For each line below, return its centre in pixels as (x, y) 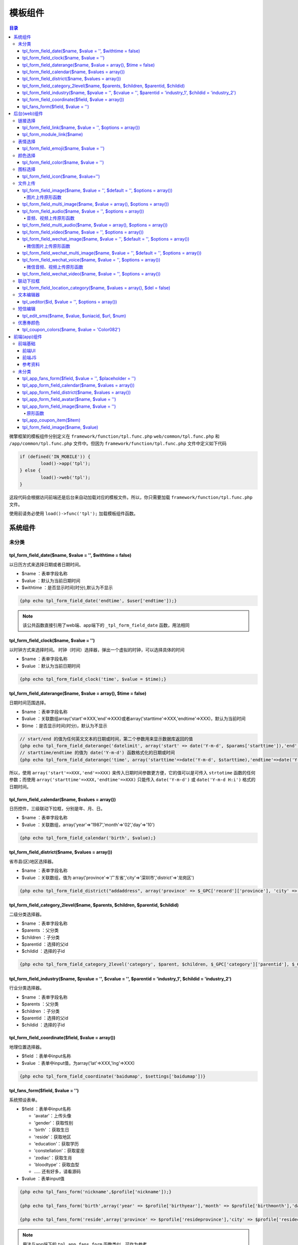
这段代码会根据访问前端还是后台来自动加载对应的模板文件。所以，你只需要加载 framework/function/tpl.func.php (131, 498)
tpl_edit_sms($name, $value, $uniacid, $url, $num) (74, 316)
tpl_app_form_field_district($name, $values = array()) (77, 392)
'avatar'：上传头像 (53, 1116)
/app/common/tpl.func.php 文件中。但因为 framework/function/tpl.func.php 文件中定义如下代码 (118, 443)
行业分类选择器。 (27, 988)
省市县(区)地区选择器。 (33, 861)
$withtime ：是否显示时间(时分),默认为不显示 (67, 588)
